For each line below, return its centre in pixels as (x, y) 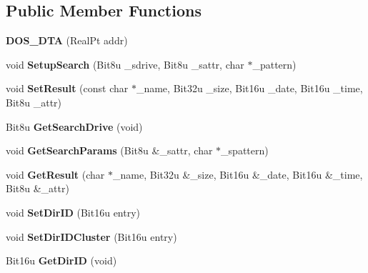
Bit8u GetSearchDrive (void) (74, 126)
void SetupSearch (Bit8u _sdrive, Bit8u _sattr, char (125, 64)
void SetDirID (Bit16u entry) (73, 212)
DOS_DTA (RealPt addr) (67, 40)
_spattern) (245, 150)
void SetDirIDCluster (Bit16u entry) (91, 236)
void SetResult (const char (67, 88)
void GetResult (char (55, 174)
